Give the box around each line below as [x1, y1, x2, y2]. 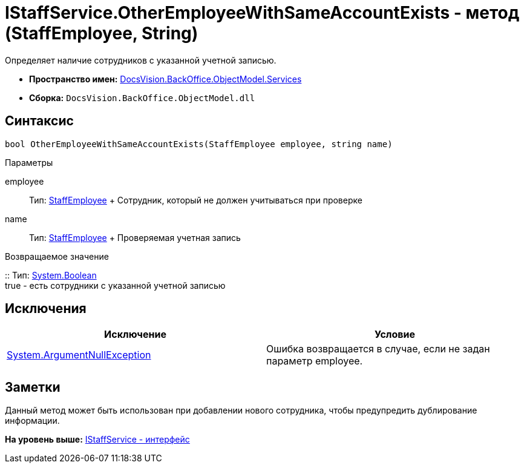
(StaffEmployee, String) [5, 23, 198, 44]
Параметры [5, 157, 53, 168]
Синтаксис [5, 113, 74, 129]
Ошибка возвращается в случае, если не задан [266, 343, 490, 355]
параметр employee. [266, 355, 363, 367]
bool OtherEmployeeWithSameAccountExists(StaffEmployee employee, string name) [5, 139, 393, 149]
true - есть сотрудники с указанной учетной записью [5, 280, 226, 291]
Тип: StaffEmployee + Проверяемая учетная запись [29, 232, 241, 243]
